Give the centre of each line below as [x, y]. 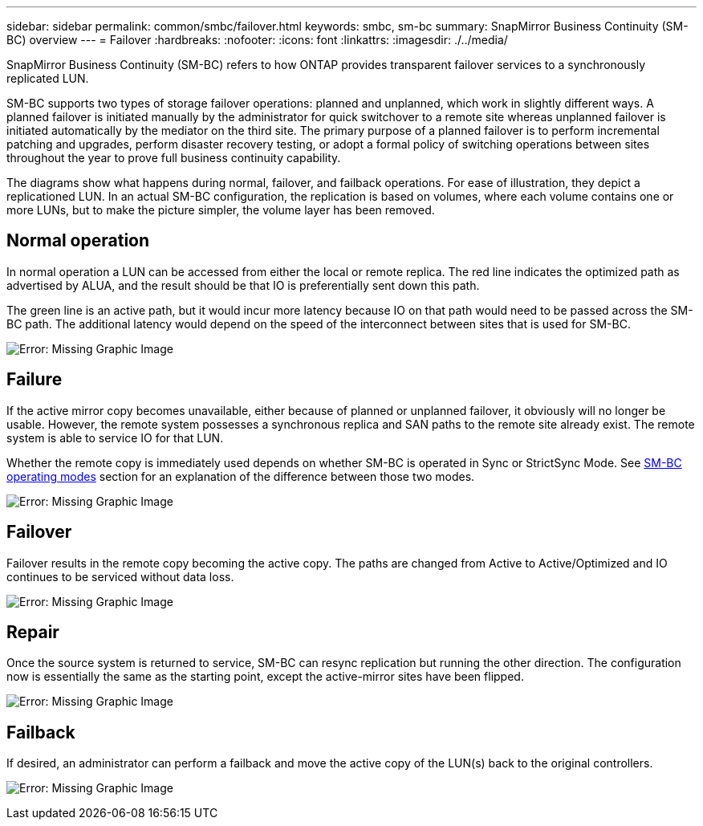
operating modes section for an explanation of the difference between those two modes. [241, 476]
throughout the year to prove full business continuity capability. [174, 158]
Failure [35, 380]
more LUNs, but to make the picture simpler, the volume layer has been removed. [221, 210]
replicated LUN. [48, 78]
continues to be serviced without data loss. [120, 576]
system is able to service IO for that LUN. [115, 437]
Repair [33, 632]
